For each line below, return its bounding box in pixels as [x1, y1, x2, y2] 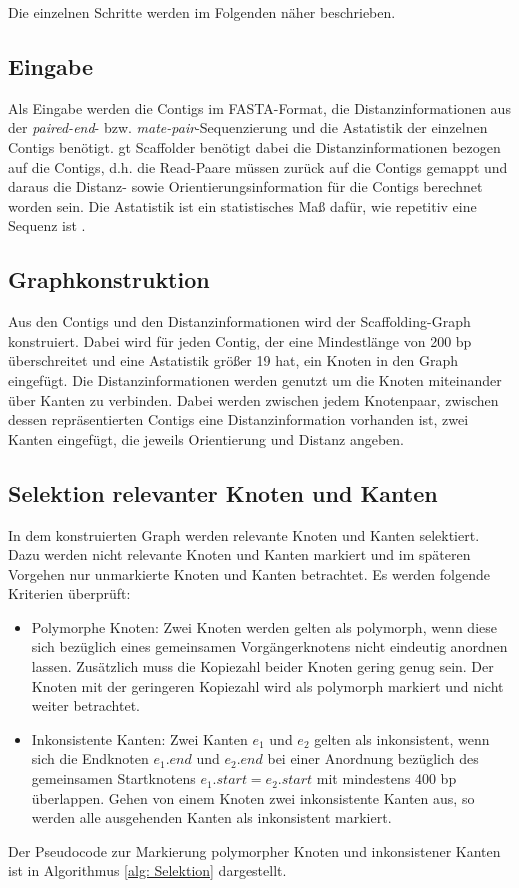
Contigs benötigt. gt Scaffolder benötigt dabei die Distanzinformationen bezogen [8, 136, 501, 157]
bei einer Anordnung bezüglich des [267, 748, 479, 769]
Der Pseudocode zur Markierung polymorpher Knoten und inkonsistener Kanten [8, 840, 501, 861]
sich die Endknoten [31, 748, 149, 769]
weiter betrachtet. [31, 695, 140, 716]
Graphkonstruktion [8, 264, 210, 295]
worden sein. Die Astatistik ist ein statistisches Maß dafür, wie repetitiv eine [8, 195, 477, 216]
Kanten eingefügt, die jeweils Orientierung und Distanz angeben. [8, 428, 404, 449]
